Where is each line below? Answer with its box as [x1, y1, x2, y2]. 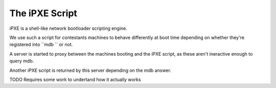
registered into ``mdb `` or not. [9, 41, 73, 48]
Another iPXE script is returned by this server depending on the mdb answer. [9, 67, 171, 73]
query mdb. [9, 58, 34, 64]
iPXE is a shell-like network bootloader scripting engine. [9, 25, 128, 31]
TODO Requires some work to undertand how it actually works [9, 76, 141, 82]
